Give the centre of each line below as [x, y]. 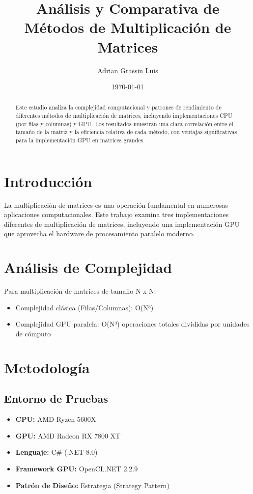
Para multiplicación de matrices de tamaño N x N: [80, 291]
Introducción [48, 181]
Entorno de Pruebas [56, 398]
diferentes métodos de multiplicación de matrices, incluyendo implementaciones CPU [124, 116]
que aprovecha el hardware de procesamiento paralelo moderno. [99, 233]
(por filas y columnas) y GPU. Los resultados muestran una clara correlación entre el [124, 123]
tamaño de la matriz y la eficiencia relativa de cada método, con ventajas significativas [126, 132]
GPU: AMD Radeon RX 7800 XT [68, 435]
